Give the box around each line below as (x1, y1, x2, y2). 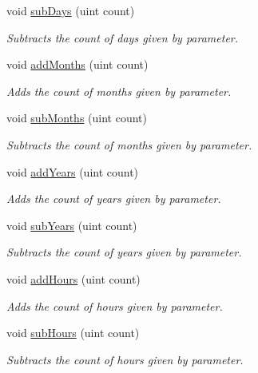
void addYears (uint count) (6, 163, 139, 180)
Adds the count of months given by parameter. (6, 82, 232, 99)
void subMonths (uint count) (6, 109, 147, 126)
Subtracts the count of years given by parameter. (6, 244, 242, 260)
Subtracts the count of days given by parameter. (6, 29, 239, 46)
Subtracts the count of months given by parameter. (6, 136, 252, 153)
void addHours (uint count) (6, 270, 141, 287)
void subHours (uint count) (6, 324, 140, 341)
